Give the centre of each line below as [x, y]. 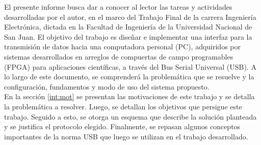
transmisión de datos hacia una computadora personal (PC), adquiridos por [123, 47]
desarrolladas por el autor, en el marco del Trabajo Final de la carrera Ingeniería [130, 17]
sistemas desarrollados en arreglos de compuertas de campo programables [119, 56]
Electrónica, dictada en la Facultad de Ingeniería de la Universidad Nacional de [128, 27]
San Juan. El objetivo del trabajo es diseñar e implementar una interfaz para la [128, 36]
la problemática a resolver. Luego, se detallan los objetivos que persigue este [123, 106]
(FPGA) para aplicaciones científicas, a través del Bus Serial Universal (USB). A [130, 66]
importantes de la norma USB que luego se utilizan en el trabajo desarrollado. [126, 136]
